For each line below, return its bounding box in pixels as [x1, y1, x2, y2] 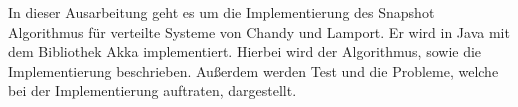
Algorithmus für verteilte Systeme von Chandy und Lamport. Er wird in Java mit [8, 21, 510, 42]
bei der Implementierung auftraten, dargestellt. [8, 80, 297, 101]
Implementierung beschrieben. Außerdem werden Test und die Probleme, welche [8, 60, 499, 81]
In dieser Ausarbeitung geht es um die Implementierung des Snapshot [8, 2, 435, 22]
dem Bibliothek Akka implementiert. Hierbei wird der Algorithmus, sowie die [8, 41, 482, 62]
